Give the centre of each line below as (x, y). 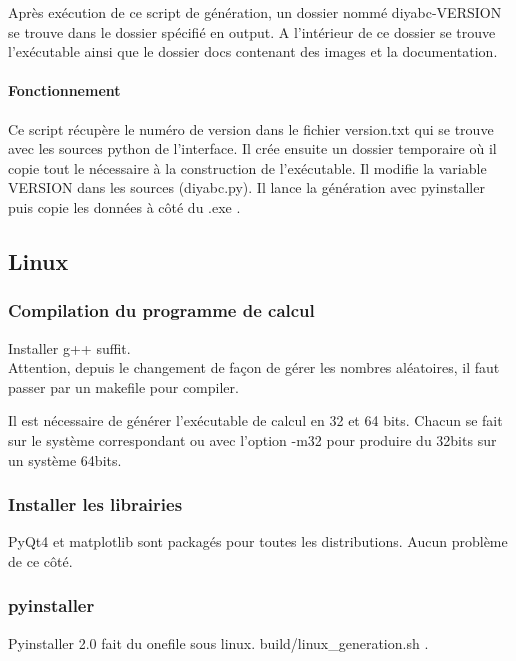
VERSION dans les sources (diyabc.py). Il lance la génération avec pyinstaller (246, 187)
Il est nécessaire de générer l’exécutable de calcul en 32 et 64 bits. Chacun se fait (255, 420)
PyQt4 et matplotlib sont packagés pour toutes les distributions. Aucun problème (258, 541)
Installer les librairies (95, 504)
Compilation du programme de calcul (161, 310)
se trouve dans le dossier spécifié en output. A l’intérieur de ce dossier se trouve (252, 31)
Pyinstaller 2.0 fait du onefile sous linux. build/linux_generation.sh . (218, 642)
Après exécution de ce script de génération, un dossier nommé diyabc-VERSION (255, 12)
